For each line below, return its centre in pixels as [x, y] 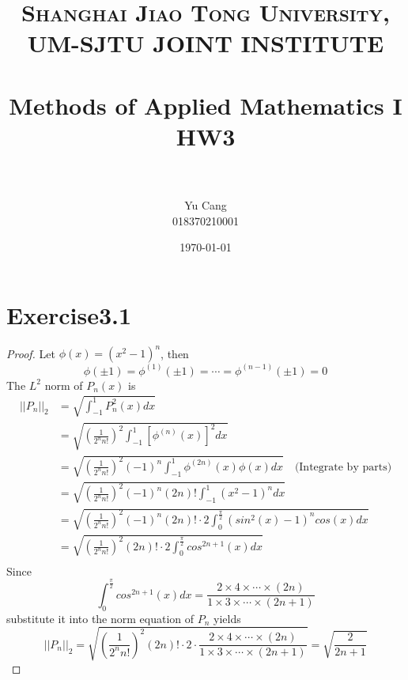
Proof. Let [31, 353]
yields [227, 618]
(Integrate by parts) [343, 467]
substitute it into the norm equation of [100, 618]
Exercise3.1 [69, 314]
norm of [64, 385]
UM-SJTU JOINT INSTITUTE [206, 43]
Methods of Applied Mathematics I [206, 105]
